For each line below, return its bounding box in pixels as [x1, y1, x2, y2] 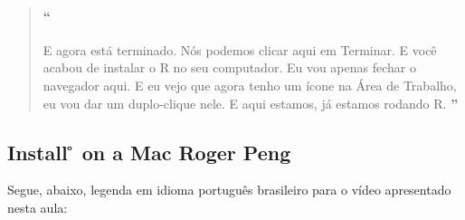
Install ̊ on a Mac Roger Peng [7, 138, 291, 166]
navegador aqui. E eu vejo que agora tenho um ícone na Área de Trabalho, [43, 75, 457, 94]
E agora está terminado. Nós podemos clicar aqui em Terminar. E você [43, 40, 437, 59]
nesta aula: [7, 197, 68, 216]
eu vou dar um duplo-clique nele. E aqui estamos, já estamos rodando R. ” [43, 93, 459, 112]
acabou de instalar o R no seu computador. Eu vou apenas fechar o [43, 58, 416, 77]
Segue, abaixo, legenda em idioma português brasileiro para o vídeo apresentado [7, 180, 451, 199]
